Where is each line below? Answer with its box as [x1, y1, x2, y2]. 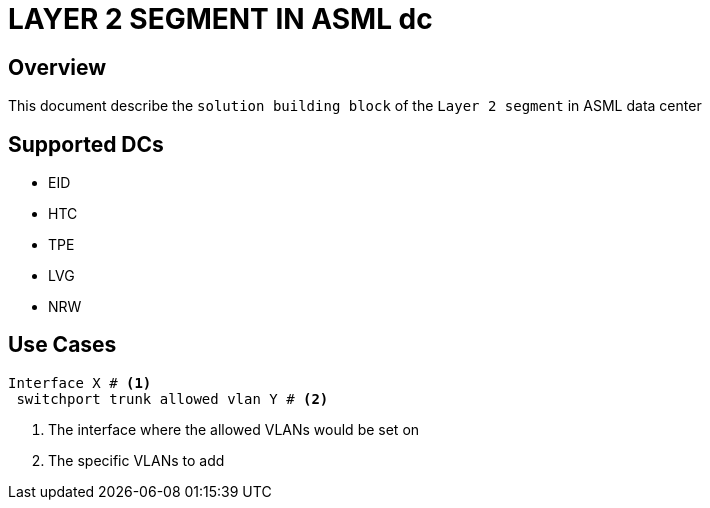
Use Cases [8, 332, 117, 358]
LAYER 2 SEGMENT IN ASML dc [8, 2, 433, 36]
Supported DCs [8, 131, 164, 157]
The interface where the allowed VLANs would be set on [48, 420, 420, 438]
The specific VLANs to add [48, 451, 225, 469]
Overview [8, 54, 107, 80]
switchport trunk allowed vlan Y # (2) [16, 390, 329, 407]
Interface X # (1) [8, 374, 152, 391]
